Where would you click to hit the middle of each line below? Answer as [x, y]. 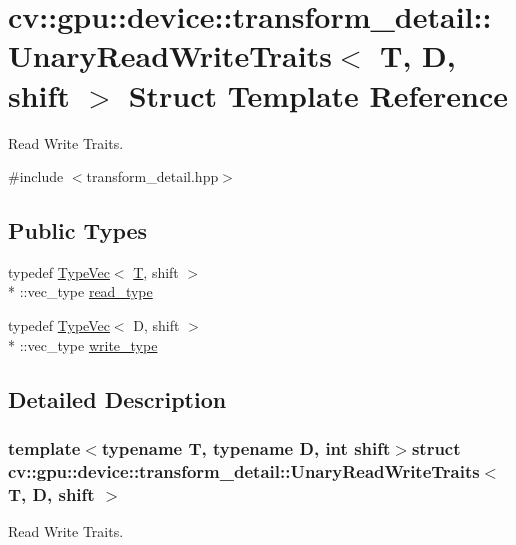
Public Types [78, 230]
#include [36, 176]
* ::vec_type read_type [80, 291]
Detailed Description [117, 398]
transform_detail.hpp [152, 176]
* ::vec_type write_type [83, 344]
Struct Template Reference [318, 94]
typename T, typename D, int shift [246, 447]
